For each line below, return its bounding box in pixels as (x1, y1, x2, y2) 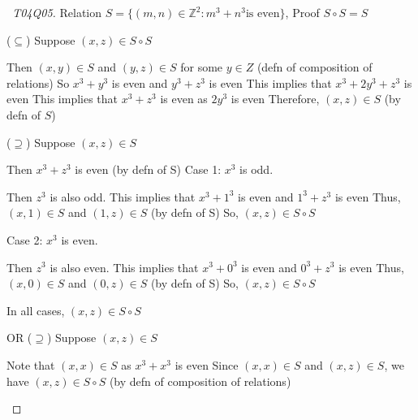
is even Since (175, 356, 239, 373)
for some (180, 58, 223, 76)
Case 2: (6, 231, 43, 248)
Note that (6, 356, 55, 373)
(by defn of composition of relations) (109, 372, 291, 389)
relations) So (6, 74, 70, 91)
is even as (160, 90, 208, 107)
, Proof (285, 4, 320, 20)
